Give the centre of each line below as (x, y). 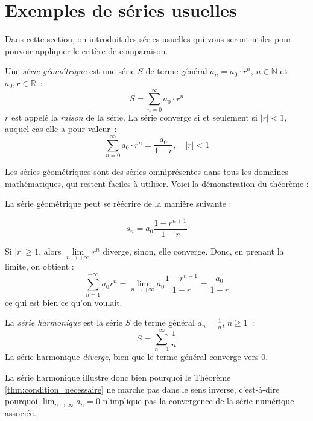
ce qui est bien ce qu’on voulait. (64, 302)
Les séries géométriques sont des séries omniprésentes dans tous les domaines (147, 171)
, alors (50, 251)
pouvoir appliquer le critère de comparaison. (87, 50)
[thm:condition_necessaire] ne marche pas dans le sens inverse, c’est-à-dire (142, 389)
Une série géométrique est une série (70, 71)
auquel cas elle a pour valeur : (61, 129)
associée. (21, 412)
